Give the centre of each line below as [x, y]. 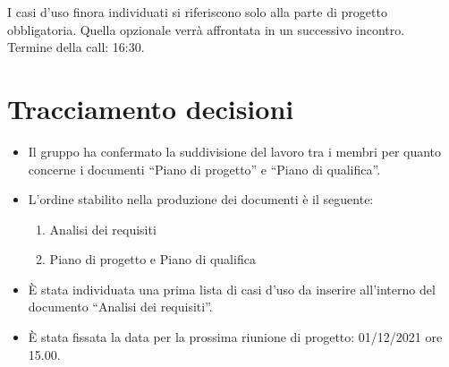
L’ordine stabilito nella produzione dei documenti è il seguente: [201, 199]
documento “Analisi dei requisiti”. [120, 307]
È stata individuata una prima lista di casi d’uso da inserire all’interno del [232, 289]
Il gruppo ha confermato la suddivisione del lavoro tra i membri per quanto [235, 151]
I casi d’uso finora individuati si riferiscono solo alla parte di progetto [197, 12]
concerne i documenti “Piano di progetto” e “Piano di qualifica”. [204, 169]
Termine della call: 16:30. [76, 47]
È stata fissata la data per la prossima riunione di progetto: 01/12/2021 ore [235, 337]
